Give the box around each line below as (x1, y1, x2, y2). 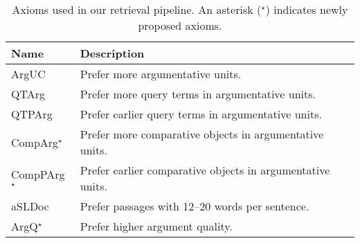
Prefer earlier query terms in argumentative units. (80, 106, 322, 122)
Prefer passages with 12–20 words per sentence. (80, 198, 309, 214)
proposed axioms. (138, 17, 222, 33)
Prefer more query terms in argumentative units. (80, 86, 316, 102)
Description (80, 45, 145, 61)
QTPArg (11, 106, 53, 122)
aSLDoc (11, 198, 49, 214)
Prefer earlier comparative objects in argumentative (80, 162, 330, 178)
